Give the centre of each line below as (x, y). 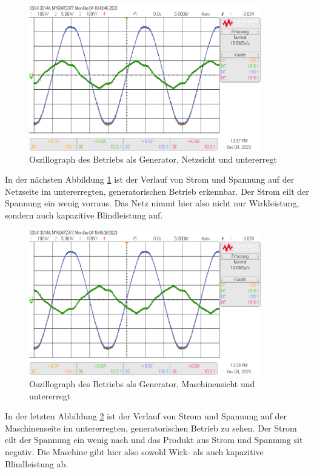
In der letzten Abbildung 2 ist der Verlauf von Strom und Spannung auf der (146, 416)
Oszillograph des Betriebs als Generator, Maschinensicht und (142, 384)
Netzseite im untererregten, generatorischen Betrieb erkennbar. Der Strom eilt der (157, 191)
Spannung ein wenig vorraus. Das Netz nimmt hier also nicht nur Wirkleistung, (152, 203)
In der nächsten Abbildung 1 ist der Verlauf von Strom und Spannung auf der (150, 179)
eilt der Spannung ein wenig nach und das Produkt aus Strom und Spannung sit (154, 440)
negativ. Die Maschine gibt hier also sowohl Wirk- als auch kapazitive (134, 451)
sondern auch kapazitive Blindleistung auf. (84, 215)
